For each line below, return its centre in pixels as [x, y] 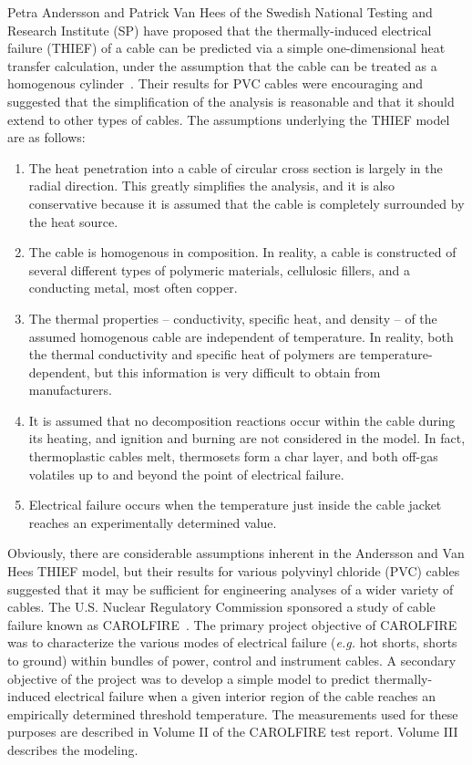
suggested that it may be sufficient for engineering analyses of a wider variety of [231, 589]
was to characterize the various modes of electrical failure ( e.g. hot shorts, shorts [232, 642]
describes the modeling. [73, 749]
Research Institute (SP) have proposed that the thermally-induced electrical [220, 30]
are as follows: [46, 137]
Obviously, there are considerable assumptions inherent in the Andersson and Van [236, 553]
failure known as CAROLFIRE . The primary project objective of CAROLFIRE [232, 624]
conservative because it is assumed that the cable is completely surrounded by [246, 203]
